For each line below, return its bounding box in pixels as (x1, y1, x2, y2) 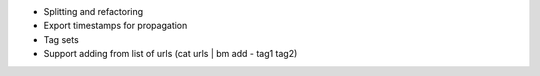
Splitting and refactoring (43, 6, 144, 17)
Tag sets (43, 33, 79, 45)
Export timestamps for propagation (43, 20, 188, 32)
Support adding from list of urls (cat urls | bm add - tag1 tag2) (43, 48, 298, 60)
